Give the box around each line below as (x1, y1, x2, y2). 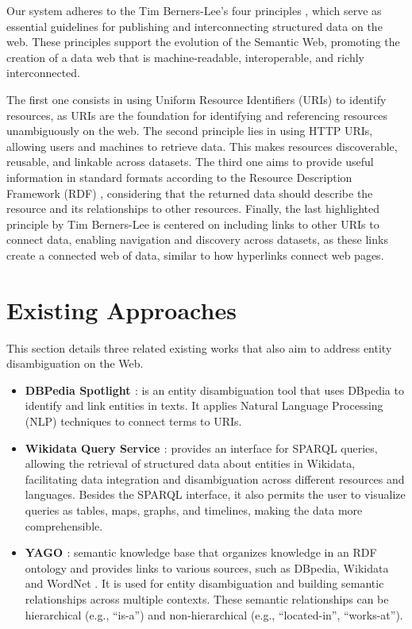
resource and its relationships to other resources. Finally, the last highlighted (6, 200, 379, 217)
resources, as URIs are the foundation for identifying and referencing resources (6, 106, 388, 123)
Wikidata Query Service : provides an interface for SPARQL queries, (25, 439, 378, 456)
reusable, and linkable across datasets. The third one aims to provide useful (6, 153, 374, 170)
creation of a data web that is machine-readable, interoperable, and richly (6, 48, 365, 65)
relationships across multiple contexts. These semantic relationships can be (25, 590, 389, 607)
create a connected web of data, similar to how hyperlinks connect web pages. (6, 246, 384, 263)
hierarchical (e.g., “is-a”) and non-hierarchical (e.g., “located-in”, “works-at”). (25, 606, 403, 623)
